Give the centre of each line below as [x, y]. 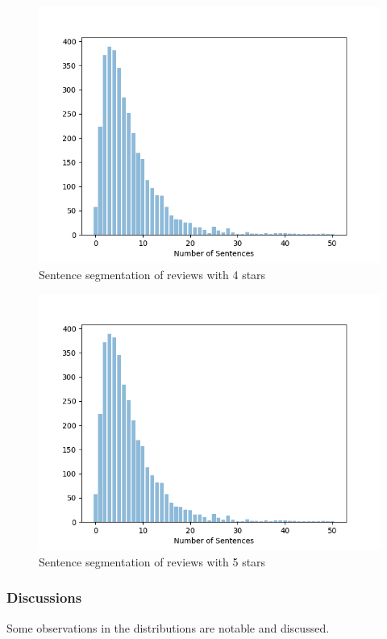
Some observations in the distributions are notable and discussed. [168, 627]
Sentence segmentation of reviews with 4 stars [152, 274]
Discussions [44, 597]
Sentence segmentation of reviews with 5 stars [152, 561]
